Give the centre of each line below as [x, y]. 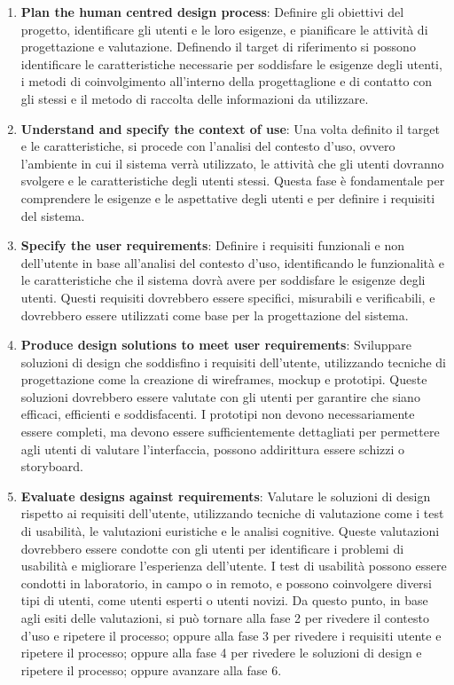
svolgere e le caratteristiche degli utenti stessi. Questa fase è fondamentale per [233, 181]
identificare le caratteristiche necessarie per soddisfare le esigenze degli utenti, [231, 63]
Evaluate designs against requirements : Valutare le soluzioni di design [226, 496]
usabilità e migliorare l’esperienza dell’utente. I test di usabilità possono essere [234, 566]
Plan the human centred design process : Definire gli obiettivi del [212, 12]
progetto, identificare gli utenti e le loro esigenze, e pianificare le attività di [224, 29]
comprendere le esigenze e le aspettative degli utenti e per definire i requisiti [228, 197]
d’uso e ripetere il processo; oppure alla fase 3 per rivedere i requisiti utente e [231, 635]
